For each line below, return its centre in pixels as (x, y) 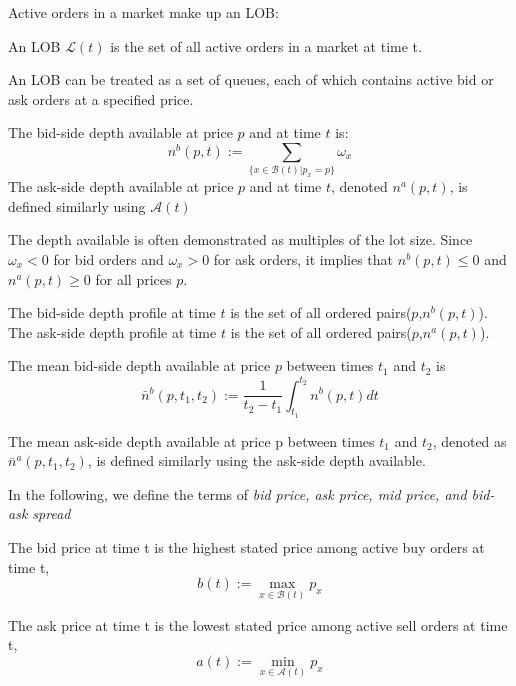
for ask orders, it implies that (303, 259)
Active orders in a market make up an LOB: (143, 12)
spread (51, 513)
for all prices (133, 278)
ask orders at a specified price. (101, 98)
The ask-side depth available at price (121, 186)
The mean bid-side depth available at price (139, 365)
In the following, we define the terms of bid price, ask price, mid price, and (237, 493)
